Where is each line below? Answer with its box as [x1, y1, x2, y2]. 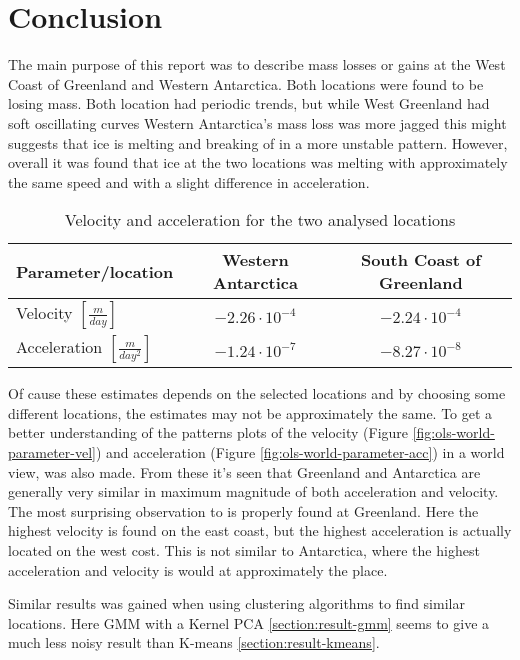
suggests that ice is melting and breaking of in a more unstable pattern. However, [8, 132, 508, 153]
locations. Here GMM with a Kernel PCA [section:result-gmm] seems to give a [8, 612, 490, 633]
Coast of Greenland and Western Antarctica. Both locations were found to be [8, 73, 484, 94]
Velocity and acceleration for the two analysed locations [64, 208, 456, 232]
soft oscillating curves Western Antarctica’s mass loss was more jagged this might [8, 112, 507, 133]
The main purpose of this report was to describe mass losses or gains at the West [8, 54, 506, 75]
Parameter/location [16, 259, 174, 283]
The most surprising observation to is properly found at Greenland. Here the [8, 500, 479, 521]
